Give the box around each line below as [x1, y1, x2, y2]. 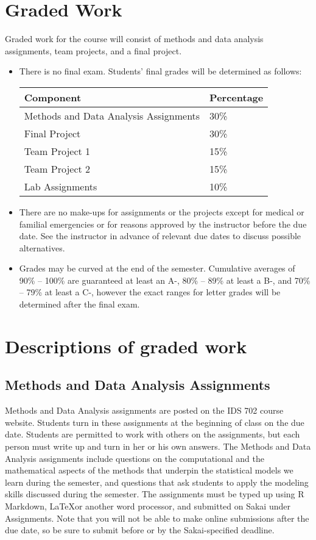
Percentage [209, 90, 264, 104]
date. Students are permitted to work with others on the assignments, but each [5, 428, 300, 441]
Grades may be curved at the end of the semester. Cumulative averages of [19, 262, 295, 275]
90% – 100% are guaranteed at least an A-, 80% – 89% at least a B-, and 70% [19, 273, 311, 286]
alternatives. [19, 241, 65, 254]
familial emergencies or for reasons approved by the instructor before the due [19, 217, 307, 230]
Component [24, 90, 82, 104]
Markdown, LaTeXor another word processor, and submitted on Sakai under [5, 499, 290, 512]
